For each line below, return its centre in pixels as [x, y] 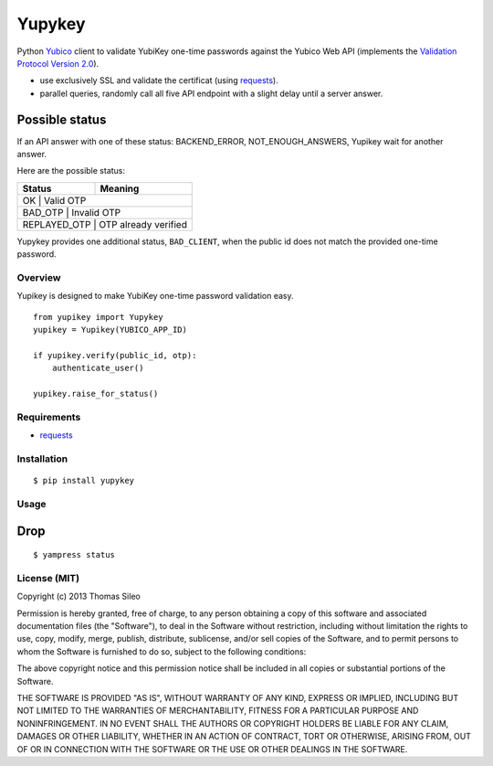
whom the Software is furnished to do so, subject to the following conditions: [162, 651]
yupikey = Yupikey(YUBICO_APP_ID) [110, 330]
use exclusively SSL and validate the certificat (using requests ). [159, 80]
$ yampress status [74, 555]
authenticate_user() [98, 368]
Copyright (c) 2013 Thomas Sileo [79, 596]
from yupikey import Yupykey [98, 317]
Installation [42, 459]
